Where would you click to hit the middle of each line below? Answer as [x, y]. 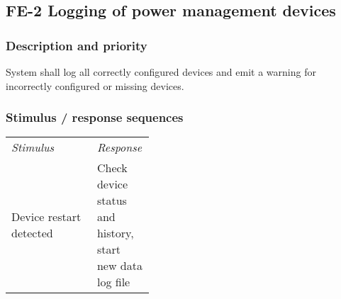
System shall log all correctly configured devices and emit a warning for [161, 72]
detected [32, 233]
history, [115, 233]
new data [119, 266]
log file [113, 282]
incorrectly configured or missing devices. [95, 85]
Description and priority [77, 45]
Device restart [46, 217]
